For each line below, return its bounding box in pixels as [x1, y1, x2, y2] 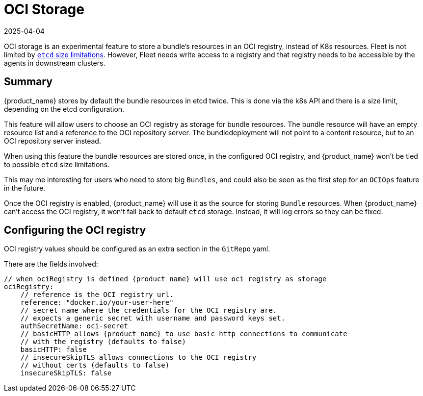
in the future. [4, 183, 46, 192]
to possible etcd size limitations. [4, 160, 110, 169]
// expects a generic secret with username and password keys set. [20, 314, 286, 322]
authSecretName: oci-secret [20, 322, 128, 330]
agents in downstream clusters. [4, 58, 106, 67]
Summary [4, 75, 53, 88]
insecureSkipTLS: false [20, 369, 112, 377]
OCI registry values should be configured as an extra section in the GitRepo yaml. [4, 245, 270, 253]
